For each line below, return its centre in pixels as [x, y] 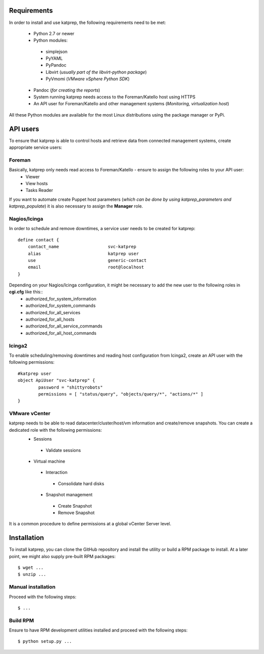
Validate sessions [63, 450]
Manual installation [32, 587]
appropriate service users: [36, 147]
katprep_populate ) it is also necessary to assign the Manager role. [76, 206]
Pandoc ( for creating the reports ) [67, 90]
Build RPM [22, 620]
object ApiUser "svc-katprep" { [56, 380]
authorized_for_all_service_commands [64, 326]
